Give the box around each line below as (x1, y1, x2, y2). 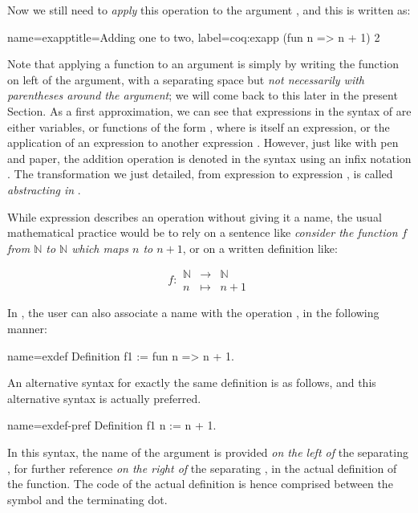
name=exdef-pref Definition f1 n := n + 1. (7, 417, 217, 434)
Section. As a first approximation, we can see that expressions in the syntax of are (7, 102, 412, 119)
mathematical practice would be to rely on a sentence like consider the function (7, 224, 398, 241)
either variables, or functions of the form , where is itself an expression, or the (7, 118, 390, 135)
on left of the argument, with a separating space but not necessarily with (7, 71, 365, 88)
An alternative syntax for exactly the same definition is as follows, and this (7, 374, 376, 391)
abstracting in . (7, 181, 81, 197)
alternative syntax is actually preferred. (7, 389, 201, 406)
